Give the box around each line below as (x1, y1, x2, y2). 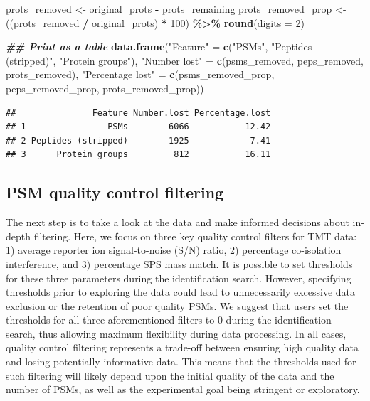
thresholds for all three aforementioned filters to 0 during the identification (6, 312, 332, 327)
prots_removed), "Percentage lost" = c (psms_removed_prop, (6, 67, 275, 82)
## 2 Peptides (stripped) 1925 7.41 (6, 135, 271, 146)
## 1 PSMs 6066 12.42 (6, 122, 271, 132)
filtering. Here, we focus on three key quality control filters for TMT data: (33, 228, 357, 243)
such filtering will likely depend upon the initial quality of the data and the (6, 368, 334, 383)
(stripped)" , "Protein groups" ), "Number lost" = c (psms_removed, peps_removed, (6, 53, 364, 68)
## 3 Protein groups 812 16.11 (6, 149, 271, 160)
